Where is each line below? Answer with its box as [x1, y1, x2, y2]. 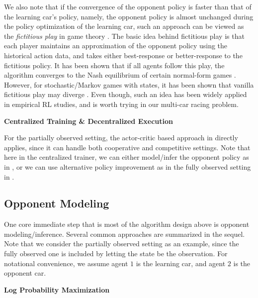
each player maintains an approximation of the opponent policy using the [4, 40, 228, 51]
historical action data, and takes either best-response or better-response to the [4, 50, 243, 60]
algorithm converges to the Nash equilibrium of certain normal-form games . [4, 70, 236, 80]
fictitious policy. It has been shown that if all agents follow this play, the [4, 60, 225, 70]
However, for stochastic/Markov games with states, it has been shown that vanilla [4, 79, 254, 90]
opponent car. [4, 268, 46, 278]
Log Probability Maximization [4, 284, 110, 295]
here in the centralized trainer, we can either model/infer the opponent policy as [4, 152, 249, 162]
